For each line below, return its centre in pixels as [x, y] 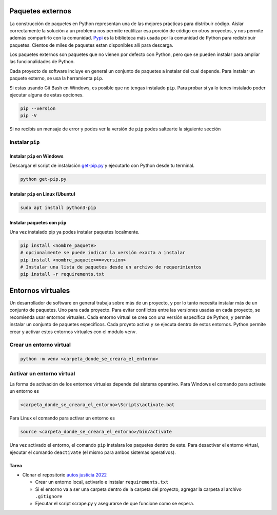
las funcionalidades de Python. [42, 62]
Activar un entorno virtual [42, 374]
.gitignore [49, 497]
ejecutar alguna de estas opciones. [47, 95]
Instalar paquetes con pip [38, 222]
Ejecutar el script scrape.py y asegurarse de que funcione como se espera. [115, 504]
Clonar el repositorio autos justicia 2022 [65, 474]
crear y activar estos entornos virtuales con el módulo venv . [73, 332]
